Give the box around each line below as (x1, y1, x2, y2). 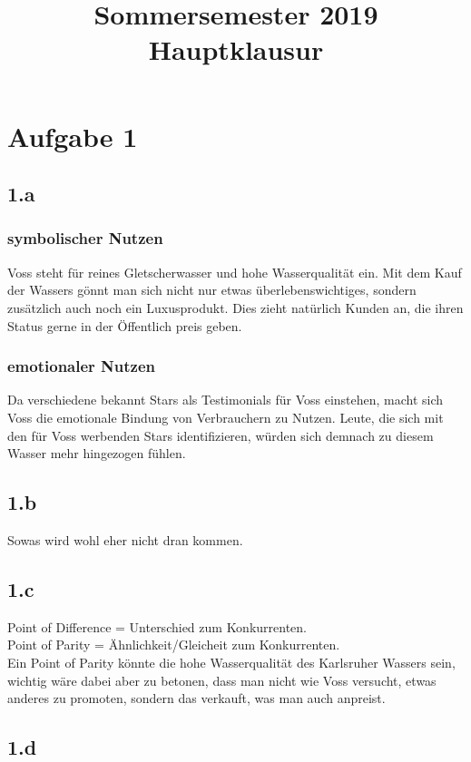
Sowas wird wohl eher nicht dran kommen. (7, 530, 243, 549)
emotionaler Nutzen (7, 355, 156, 377)
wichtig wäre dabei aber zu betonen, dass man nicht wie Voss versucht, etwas (7, 670, 437, 689)
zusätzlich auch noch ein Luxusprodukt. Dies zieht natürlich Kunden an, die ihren (7, 298, 464, 317)
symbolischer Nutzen (7, 227, 163, 249)
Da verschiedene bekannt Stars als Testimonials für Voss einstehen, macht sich (7, 390, 444, 409)
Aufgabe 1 (7, 117, 138, 154)
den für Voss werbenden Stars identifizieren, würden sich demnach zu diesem (7, 425, 434, 444)
